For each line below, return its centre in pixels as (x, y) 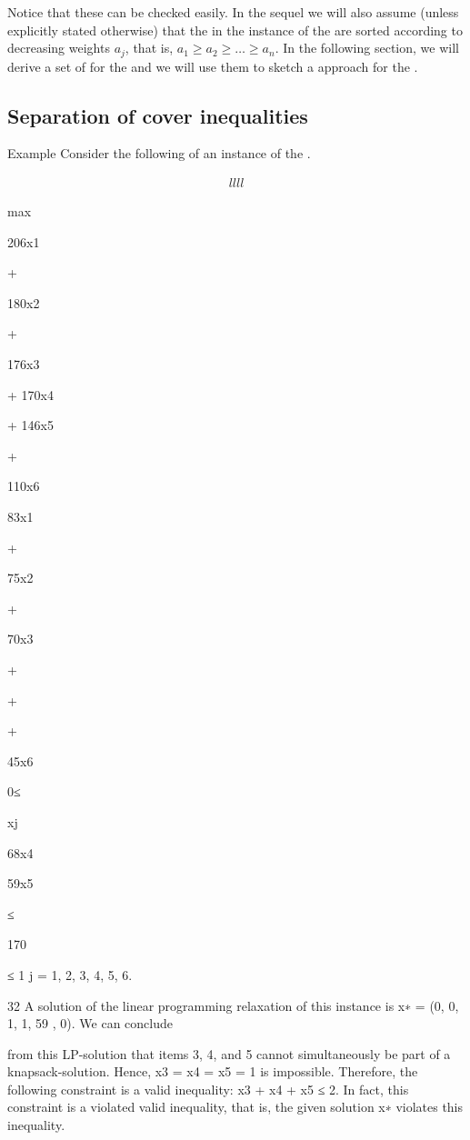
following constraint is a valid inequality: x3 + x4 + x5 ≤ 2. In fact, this (208, 1089)
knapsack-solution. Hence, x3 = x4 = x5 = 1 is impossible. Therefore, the (213, 1071)
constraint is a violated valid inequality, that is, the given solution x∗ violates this (235, 1107)
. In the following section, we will (367, 48)
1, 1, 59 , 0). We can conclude (90, 1023)
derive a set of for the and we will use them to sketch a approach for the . (213, 66)
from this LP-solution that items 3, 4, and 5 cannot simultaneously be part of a (229, 1053)
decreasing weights (59, 48)
